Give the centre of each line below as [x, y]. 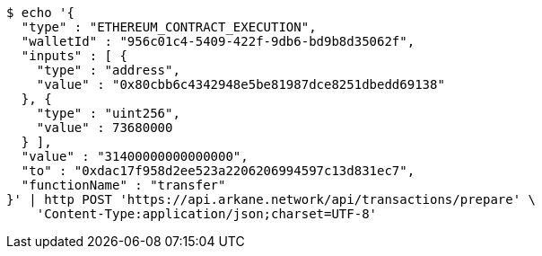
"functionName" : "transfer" [123, 185]
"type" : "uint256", [108, 113]
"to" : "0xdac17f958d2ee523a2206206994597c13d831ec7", [218, 171]
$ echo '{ [40, 13]
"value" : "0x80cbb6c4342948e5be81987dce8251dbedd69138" [240, 84]
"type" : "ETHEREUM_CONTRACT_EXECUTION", [169, 27]
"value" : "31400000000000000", [135, 156]
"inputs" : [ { [74, 56]
